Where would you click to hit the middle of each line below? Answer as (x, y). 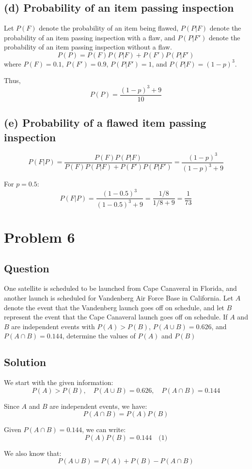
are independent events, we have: (98, 406)
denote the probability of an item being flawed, (109, 28)
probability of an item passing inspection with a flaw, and (90, 37)
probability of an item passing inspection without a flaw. (88, 47)
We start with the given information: (59, 382)
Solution (25, 362)
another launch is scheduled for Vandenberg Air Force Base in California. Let (119, 297)
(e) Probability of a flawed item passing (105, 123)
